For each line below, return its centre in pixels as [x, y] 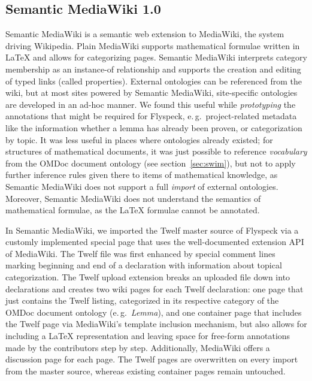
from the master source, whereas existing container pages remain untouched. [146, 371]
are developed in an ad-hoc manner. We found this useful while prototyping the [151, 104]
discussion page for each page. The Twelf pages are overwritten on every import [152, 359]
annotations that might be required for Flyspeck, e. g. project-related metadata [151, 116]
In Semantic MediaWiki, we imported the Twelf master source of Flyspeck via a [152, 230]
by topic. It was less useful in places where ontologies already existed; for [139, 139]
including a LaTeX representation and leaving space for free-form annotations [148, 336]
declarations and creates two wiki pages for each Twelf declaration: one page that [155, 288]
